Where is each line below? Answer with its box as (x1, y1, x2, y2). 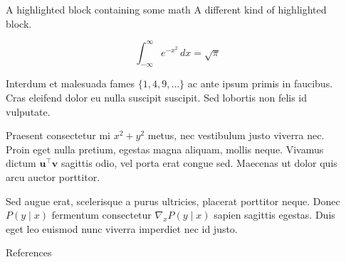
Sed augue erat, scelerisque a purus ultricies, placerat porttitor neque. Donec (6, 193, 340, 208)
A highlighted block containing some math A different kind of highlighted (6, 2, 327, 16)
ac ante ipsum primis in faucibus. (187, 76, 333, 91)
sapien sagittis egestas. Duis (214, 207, 335, 222)
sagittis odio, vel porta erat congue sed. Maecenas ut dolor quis (61, 155, 337, 170)
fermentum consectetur (51, 207, 152, 222)
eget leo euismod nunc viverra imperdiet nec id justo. (6, 221, 238, 236)
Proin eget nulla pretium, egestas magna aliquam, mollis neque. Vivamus (6, 141, 324, 156)
